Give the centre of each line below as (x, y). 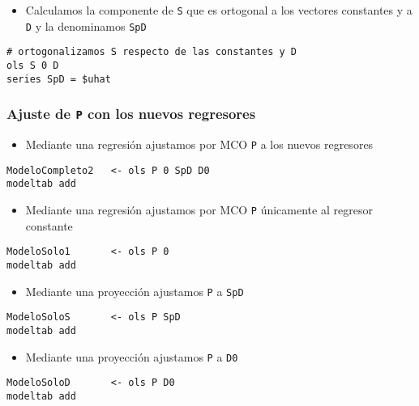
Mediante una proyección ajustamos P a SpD (135, 291)
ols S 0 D (33, 65)
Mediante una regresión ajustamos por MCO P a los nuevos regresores (199, 144)
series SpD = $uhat (59, 79)
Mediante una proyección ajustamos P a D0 (132, 356)
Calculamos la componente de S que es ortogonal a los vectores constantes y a (219, 10)
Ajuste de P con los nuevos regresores (131, 114)
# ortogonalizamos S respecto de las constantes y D (152, 52)
